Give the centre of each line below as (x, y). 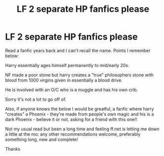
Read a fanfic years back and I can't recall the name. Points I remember (78, 50)
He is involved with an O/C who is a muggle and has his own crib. (72, 89)
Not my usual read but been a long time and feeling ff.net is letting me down (82, 129)
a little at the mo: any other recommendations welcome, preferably (73, 134)
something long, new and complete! (41, 139)
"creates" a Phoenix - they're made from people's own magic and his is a (80, 114)
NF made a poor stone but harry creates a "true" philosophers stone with (80, 75)
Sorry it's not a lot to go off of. (36, 99)
